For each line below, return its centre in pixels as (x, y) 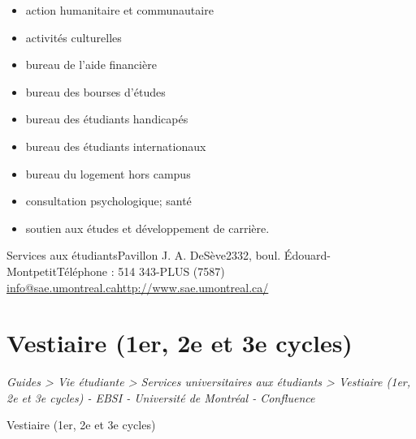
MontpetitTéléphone (57, 271)
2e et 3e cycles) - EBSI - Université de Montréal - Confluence (161, 397)
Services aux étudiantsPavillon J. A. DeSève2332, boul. (144, 255)
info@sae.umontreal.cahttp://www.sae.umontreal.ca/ (138, 287)
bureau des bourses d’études (95, 91)
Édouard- (307, 255)
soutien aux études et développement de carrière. (147, 228)
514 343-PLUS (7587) (171, 271)
